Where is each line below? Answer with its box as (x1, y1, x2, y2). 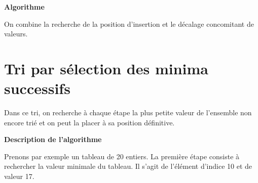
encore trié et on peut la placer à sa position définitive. (4, 117, 175, 127)
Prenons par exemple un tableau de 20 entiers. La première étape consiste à (4, 151, 240, 161)
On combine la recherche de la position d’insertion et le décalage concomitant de (4, 18, 254, 29)
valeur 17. (4, 171, 34, 181)
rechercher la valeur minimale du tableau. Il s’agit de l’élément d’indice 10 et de (4, 161, 252, 171)
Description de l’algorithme (4, 134, 102, 145)
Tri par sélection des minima (4, 58, 208, 78)
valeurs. (4, 28, 28, 39)
